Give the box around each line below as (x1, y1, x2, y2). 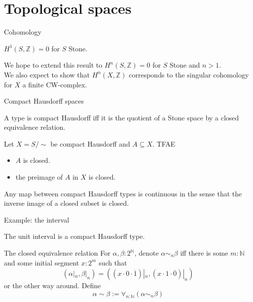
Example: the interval (4, 214, 70, 225)
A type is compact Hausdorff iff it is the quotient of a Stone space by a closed (4, 112, 239, 122)
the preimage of (15, 172, 63, 182)
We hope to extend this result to (4, 60, 103, 70)
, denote (134, 248, 159, 258)
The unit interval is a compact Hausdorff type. (4, 231, 145, 241)
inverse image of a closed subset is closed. (4, 198, 129, 208)
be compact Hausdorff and (50, 138, 130, 149)
